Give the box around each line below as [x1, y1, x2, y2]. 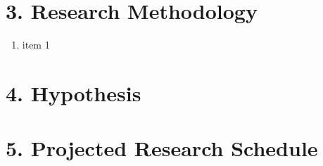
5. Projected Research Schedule [6, 134, 318, 162]
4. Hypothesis [6, 78, 141, 107]
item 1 [22, 37, 50, 52]
